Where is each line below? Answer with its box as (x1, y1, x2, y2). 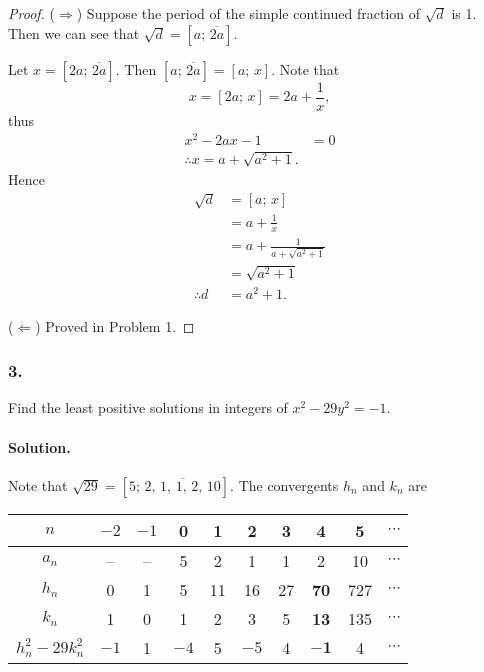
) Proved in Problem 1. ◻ (35, 315, 195, 336)
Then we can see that (8, 22, 140, 43)
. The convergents (230, 474, 339, 495)
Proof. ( (8, 3, 55, 23)
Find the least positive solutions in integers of (8, 397, 288, 418)
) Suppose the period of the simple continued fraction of (76, 3, 420, 23)
